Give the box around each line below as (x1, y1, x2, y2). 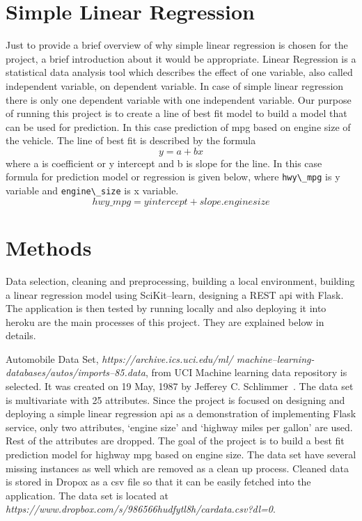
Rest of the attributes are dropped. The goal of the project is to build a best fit (6, 433, 345, 448)
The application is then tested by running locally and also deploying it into (6, 301, 326, 316)
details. (6, 328, 36, 343)
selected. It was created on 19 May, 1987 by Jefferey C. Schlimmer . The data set (6, 379, 354, 394)
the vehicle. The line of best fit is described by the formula (6, 133, 256, 148)
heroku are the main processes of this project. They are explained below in (6, 314, 324, 329)
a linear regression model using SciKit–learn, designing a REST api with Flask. (6, 287, 344, 302)
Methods (6, 233, 92, 261)
